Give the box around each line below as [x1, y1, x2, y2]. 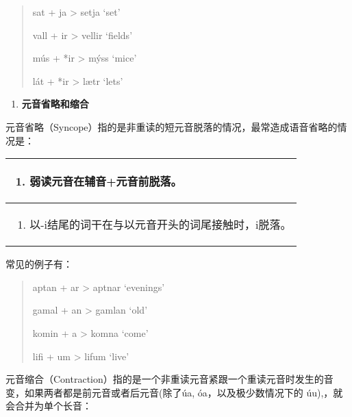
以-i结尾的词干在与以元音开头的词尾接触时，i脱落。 [29, 216, 292, 233]
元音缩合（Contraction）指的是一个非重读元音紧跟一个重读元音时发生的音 [5, 372, 334, 386]
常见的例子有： [5, 257, 73, 271]
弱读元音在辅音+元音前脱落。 [29, 173, 182, 190]
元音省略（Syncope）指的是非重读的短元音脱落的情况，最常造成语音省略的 [5, 119, 338, 134]
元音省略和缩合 [21, 97, 89, 111]
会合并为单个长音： [5, 399, 92, 413]
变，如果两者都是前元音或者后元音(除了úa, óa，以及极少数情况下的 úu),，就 [5, 385, 343, 399]
